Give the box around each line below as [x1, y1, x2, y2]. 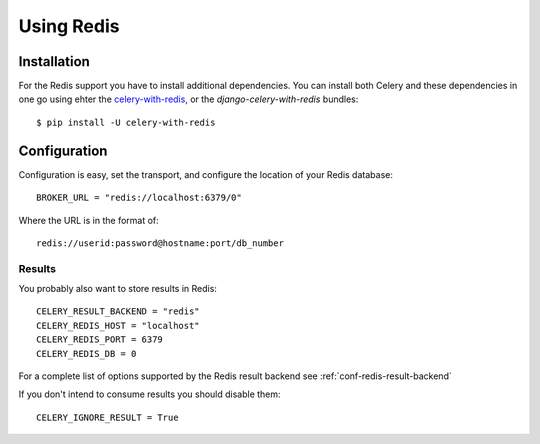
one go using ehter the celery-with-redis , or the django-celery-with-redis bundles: [18, 93, 359, 105]
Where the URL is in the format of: [18, 214, 159, 226]
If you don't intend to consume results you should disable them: [18, 388, 281, 400]
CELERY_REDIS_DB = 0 [36, 348, 137, 359]
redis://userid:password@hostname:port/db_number [36, 237, 285, 249]
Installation [18, 53, 90, 70]
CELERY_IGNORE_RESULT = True [36, 411, 179, 423]
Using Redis [18, 15, 120, 37]
